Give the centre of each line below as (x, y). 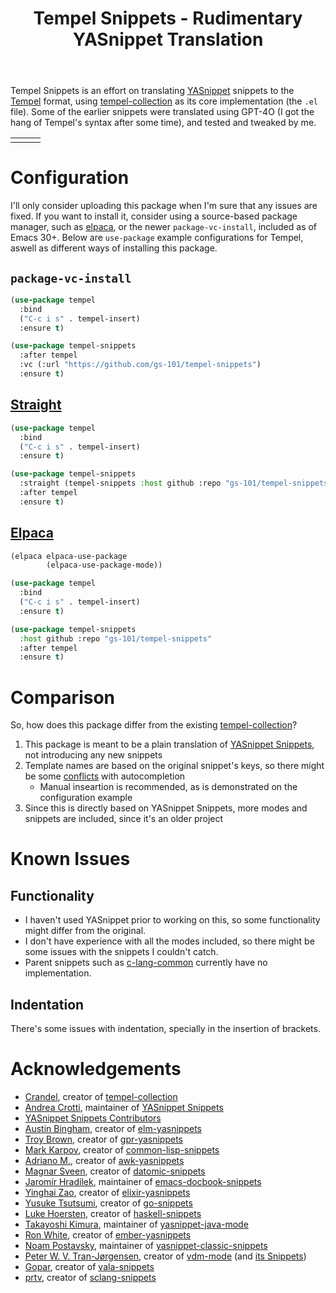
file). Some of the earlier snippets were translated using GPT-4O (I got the (162, 112)
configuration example (86, 798)
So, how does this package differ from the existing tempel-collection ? (154, 725)
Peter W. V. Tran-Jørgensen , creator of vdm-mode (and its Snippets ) (165, 1256)
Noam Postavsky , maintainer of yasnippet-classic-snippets (146, 1245)
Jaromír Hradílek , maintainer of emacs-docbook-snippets (143, 1181)
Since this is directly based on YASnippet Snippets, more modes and (166, 808)
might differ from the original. (85, 931)
